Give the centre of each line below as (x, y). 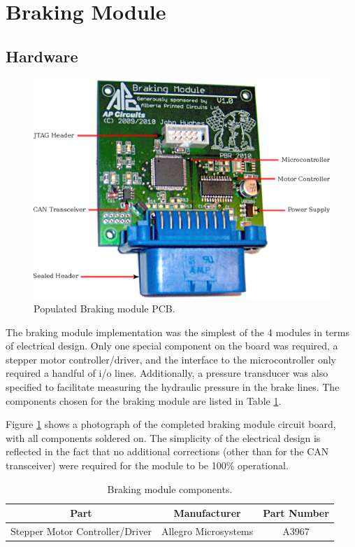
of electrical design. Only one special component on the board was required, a (172, 346)
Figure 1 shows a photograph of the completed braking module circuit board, (171, 424)
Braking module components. (170, 489)
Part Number (296, 513)
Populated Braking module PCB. (104, 309)
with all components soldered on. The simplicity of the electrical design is (163, 437)
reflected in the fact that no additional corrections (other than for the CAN (167, 451)
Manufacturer (207, 513)
